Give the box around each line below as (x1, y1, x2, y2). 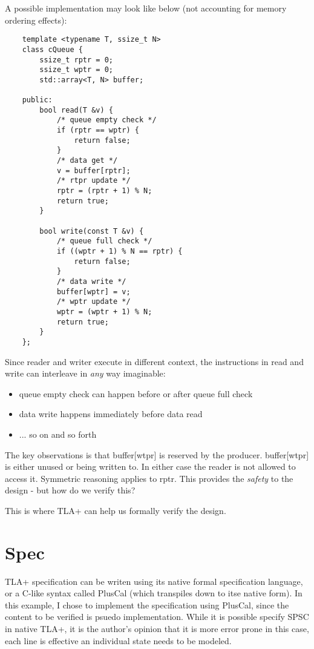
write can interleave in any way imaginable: (5, 367, 166, 380)
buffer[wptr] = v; (56, 287, 131, 296)
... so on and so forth (19, 427, 97, 440)
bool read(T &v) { (39, 105, 113, 114)
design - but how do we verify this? (5, 484, 136, 496)
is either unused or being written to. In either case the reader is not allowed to (5, 460, 296, 473)
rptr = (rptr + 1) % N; (56, 186, 152, 196)
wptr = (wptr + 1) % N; (56, 307, 152, 316)
